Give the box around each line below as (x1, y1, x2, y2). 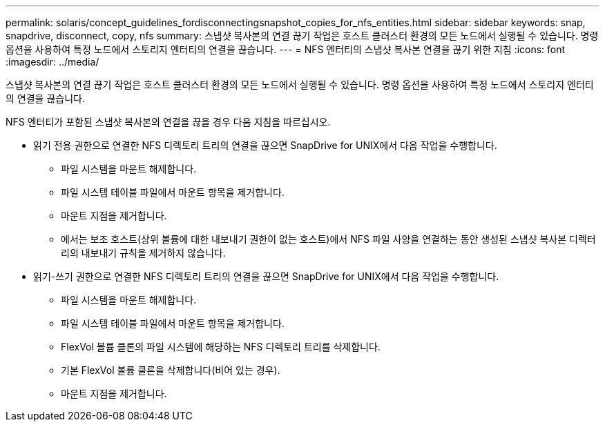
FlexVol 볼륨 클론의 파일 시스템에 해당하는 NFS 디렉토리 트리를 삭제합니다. (61, 341, 381, 352)
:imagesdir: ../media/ (6, 56, 99, 68)
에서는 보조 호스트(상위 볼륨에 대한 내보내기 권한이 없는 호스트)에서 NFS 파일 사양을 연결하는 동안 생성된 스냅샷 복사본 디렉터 (61, 233, 596, 245)
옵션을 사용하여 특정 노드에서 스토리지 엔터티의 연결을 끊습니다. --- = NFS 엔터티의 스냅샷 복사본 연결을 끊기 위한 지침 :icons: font (6, 43, 566, 55)
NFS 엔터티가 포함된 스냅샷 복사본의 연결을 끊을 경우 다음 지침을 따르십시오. (6, 116, 331, 128)
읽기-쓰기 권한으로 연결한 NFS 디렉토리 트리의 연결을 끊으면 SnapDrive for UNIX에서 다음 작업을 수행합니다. (33, 270, 499, 282)
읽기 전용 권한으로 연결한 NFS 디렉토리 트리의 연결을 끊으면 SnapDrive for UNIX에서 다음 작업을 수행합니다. (33, 139, 497, 151)
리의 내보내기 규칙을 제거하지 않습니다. (61, 247, 226, 259)
